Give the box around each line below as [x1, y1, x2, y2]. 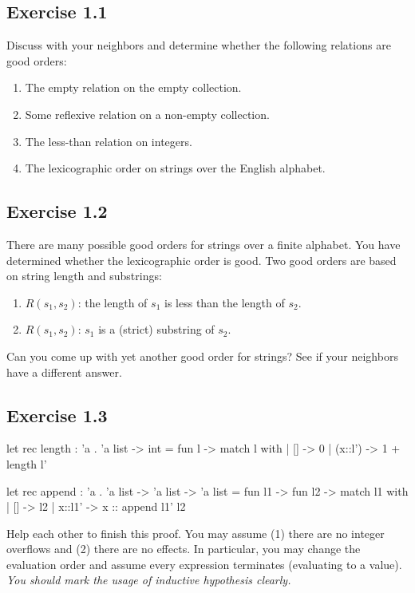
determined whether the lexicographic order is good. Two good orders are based [6, 251, 397, 268]
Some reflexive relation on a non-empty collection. [25, 105, 270, 122]
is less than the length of [164, 294, 285, 310]
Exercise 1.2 [6, 199, 108, 223]
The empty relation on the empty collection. [25, 79, 242, 96]
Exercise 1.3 [6, 402, 108, 427]
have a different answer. [6, 363, 122, 380]
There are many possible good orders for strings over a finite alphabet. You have [6, 235, 401, 252]
